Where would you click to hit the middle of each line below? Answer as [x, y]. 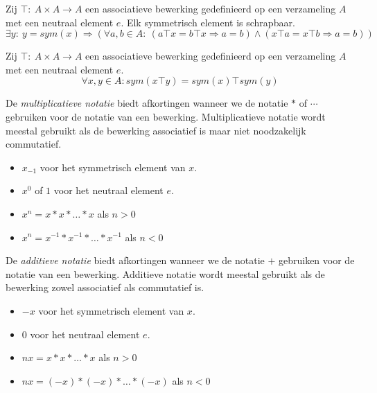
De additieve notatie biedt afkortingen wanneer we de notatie [135, 260]
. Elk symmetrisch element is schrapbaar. [208, 22]
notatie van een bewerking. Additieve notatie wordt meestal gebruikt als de [165, 273]
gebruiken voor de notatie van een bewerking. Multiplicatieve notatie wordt [166, 116]
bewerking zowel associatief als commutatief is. [105, 287]
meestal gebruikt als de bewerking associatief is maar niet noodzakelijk [156, 130]
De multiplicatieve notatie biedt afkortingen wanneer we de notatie [147, 103]
